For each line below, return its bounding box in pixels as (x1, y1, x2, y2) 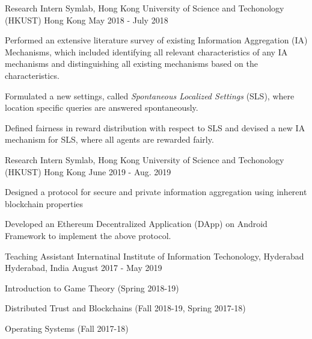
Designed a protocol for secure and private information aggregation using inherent (5, 185, 307, 198)
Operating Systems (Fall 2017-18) (5, 322, 129, 334)
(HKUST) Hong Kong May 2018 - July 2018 (5, 13, 168, 26)
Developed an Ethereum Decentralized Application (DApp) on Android (5, 217, 268, 230)
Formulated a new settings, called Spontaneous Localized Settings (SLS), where (5, 89, 295, 102)
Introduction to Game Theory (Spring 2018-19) (5, 281, 179, 294)
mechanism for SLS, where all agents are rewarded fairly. (5, 133, 214, 146)
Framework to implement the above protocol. (5, 229, 171, 241)
